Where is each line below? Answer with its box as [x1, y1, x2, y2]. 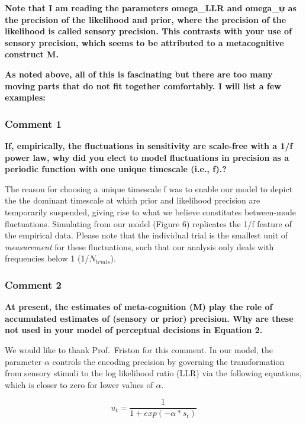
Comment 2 [5, 277, 62, 292]
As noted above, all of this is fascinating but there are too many [5, 67, 273, 80]
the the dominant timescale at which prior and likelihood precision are [5, 194, 260, 206]
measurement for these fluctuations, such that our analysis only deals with [5, 240, 274, 253]
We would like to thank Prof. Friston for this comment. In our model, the [5, 343, 273, 356]
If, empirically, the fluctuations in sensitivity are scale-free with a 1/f [5, 139, 293, 151]
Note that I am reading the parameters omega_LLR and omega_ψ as [5, 2, 297, 14]
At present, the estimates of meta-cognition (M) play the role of [5, 301, 273, 313]
